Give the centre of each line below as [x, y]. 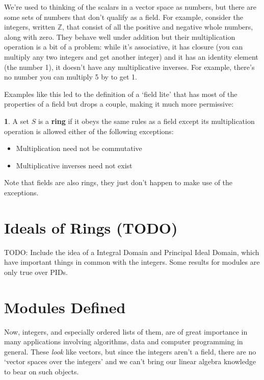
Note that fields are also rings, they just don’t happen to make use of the [118, 182]
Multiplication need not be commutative [79, 148]
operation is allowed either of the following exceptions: [89, 131]
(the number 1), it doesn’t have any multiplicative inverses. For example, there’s [129, 67]
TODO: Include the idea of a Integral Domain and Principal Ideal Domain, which [132, 252]
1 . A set [17, 121]
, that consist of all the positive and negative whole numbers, [158, 27]
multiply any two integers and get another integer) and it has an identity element [131, 56]
